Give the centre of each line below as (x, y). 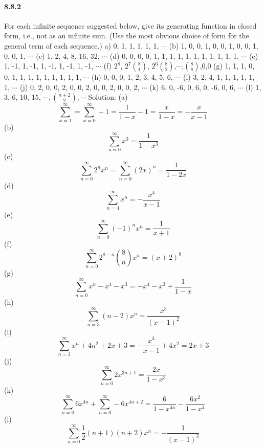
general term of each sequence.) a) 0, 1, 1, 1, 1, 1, (82, 45)
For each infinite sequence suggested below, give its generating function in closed (130, 25)
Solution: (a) (108, 97)
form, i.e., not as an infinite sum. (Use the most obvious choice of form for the (127, 36)
